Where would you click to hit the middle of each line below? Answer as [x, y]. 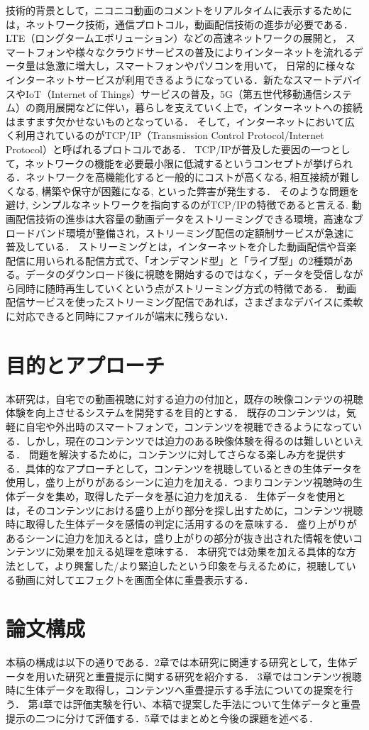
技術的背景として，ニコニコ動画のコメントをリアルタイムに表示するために [179, 10]
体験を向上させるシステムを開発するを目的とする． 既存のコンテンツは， [176, 413]
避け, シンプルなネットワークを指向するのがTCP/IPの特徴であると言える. [177, 205]
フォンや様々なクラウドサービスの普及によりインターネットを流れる [194, 51]
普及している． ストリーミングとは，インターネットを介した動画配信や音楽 [181, 247]
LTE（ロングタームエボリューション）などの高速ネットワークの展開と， [174, 38]
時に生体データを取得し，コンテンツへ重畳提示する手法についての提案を [175, 690]
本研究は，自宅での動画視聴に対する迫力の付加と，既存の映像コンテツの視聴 [184, 398]
